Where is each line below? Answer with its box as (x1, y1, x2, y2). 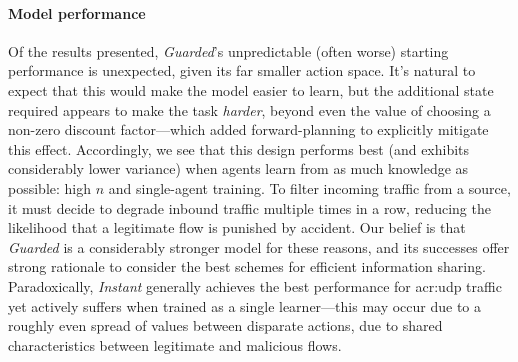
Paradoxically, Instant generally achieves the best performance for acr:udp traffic (8, 275, 502, 296)
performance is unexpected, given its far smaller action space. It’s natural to (8, 60, 476, 81)
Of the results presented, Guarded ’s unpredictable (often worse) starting (8, 40, 449, 61)
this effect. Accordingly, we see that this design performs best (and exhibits (8, 138, 470, 159)
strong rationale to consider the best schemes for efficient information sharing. (8, 256, 486, 277)
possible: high (8, 177, 92, 198)
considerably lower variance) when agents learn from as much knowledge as (8, 158, 469, 179)
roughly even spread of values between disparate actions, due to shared (8, 315, 443, 336)
